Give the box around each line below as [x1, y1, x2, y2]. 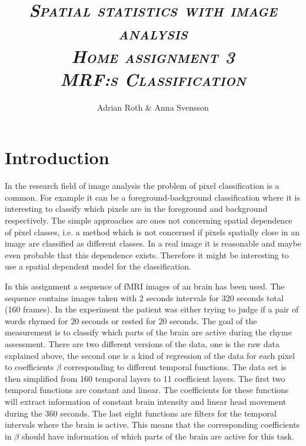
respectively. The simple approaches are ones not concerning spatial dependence [5, 214, 292, 226]
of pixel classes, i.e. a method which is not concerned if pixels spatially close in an [5, 225, 300, 238]
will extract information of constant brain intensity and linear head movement [5, 395, 287, 407]
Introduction [5, 145, 109, 169]
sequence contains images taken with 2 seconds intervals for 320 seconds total [5, 291, 284, 304]
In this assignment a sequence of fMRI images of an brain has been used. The [5, 279, 285, 292]
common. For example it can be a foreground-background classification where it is [5, 191, 300, 203]
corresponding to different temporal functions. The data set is [64, 361, 287, 373]
